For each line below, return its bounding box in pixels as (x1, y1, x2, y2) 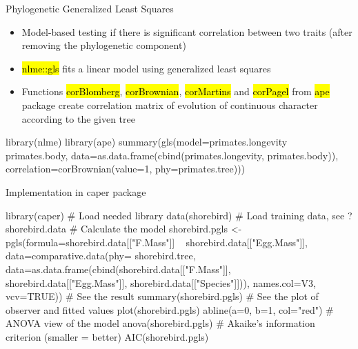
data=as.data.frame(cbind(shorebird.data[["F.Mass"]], (6, 261, 231, 276)
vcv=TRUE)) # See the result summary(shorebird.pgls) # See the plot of (6, 289, 319, 303)
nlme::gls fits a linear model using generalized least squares (21, 61, 271, 75)
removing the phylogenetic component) (21, 38, 186, 52)
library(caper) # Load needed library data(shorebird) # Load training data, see (6, 208, 345, 222)
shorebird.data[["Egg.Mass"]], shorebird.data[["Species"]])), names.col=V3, (6, 275, 317, 290)
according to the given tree (21, 111, 135, 126)
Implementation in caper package (6, 184, 146, 199)
